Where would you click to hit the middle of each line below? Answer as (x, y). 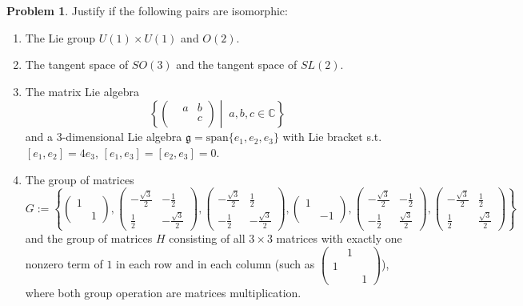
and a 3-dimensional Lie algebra (104, 137)
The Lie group (60, 37)
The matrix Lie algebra (82, 91)
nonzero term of (64, 264)
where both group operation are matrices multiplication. (163, 292)
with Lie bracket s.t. (332, 137)
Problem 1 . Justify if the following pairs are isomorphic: (147, 10)
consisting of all (207, 238)
